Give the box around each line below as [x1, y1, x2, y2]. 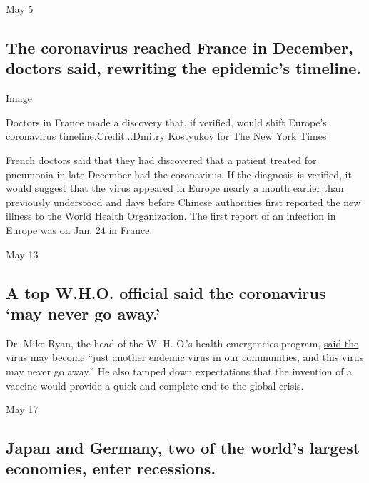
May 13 [6, 246, 39, 261]
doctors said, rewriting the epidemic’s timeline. [6, 57, 362, 79]
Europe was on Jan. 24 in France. [6, 222, 153, 237]
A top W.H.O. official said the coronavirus [6, 281, 326, 303]
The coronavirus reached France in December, [6, 36, 353, 58]
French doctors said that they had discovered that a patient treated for [6, 152, 317, 167]
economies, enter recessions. [6, 457, 216, 479]
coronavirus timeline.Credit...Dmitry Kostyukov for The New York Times [6, 128, 327, 143]
